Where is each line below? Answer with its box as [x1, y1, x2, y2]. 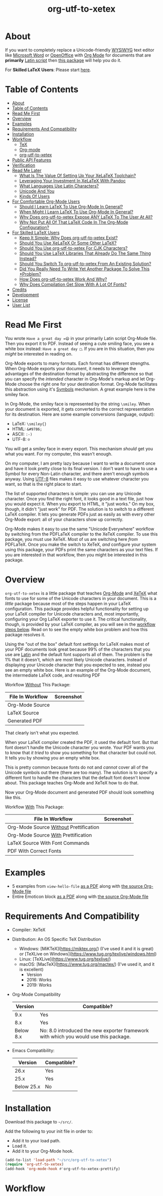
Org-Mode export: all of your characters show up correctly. [5, 516, 124, 522]
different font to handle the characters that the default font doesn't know [5, 775, 150, 780]
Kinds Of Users [19, 193, 50, 199]
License [12, 297, 28, 303]
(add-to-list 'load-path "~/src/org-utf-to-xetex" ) [5, 1157, 112, 1162]
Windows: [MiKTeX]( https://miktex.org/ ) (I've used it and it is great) [19, 945, 154, 952]
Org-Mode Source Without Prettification [7, 823, 99, 830]
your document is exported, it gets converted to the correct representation [5, 406, 154, 412]
